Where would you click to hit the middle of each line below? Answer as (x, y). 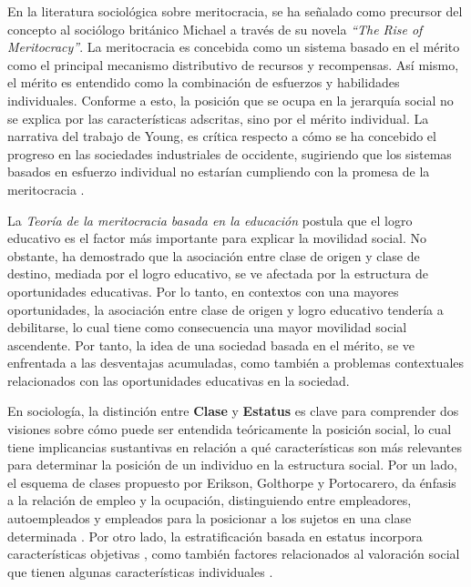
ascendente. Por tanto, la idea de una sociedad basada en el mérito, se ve (211, 344)
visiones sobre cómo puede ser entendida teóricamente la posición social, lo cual (230, 429)
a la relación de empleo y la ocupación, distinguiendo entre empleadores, (210, 500)
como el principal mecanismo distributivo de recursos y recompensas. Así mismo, (233, 64)
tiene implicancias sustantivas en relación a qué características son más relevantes (235, 446)
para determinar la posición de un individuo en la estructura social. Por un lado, (232, 465)
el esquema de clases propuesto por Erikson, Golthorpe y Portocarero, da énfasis (232, 482)
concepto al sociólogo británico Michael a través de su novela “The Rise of (215, 29)
